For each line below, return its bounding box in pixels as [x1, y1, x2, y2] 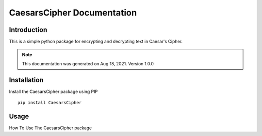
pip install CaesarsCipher [17, 100, 82, 106]
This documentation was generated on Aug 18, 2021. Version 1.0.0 [22, 60, 154, 66]
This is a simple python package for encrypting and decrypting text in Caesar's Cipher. [9, 39, 183, 45]
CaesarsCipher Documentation [9, 7, 137, 18]
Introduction [9, 26, 48, 34]
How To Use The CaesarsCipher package [9, 125, 92, 131]
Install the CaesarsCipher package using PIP [9, 89, 98, 94]
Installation [9, 76, 44, 84]
